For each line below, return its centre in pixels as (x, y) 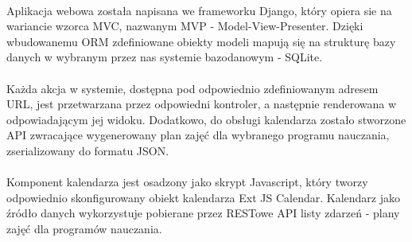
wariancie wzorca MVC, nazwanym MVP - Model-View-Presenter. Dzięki (185, 26)
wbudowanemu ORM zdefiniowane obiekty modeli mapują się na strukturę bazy (201, 41)
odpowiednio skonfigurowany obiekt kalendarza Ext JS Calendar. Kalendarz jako (203, 197)
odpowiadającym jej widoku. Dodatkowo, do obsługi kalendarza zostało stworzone (206, 119)
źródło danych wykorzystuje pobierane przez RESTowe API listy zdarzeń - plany (203, 213)
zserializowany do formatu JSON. (88, 150)
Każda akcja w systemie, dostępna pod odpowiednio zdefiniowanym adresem (192, 88)
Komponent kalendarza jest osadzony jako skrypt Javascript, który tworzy (187, 182)
